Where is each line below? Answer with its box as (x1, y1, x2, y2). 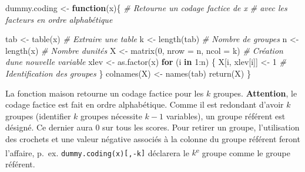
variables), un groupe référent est (166, 109, 286, 122)
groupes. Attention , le (213, 87, 297, 99)
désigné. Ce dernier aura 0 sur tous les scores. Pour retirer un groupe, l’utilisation (5, 121, 300, 133)
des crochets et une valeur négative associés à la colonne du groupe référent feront (5, 132, 300, 145)
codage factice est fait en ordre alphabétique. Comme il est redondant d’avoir (5, 98, 284, 111)
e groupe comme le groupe (196, 145, 290, 159)
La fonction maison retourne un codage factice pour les (5, 87, 204, 99)
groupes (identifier (5, 109, 71, 122)
